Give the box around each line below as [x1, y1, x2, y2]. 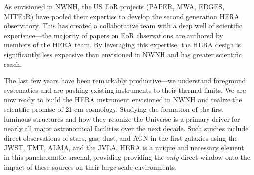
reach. [4, 59, 22, 69]
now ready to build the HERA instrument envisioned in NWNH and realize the [4, 94, 242, 105]
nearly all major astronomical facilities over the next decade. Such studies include [4, 123, 249, 133]
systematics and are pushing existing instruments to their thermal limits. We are [4, 85, 246, 95]
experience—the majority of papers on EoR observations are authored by [4, 30, 223, 40]
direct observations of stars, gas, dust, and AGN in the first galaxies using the [4, 132, 238, 143]
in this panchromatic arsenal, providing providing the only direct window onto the [4, 152, 250, 162]
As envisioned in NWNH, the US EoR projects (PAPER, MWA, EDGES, [4, 1, 225, 11]
